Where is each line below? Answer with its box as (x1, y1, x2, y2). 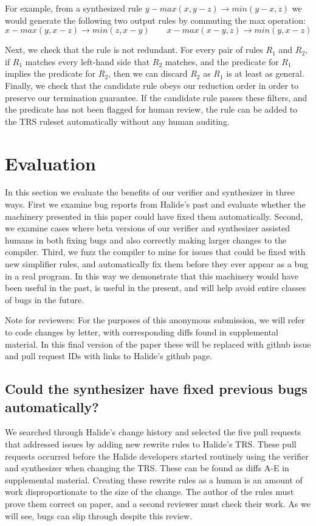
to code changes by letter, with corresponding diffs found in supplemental (5, 326, 279, 338)
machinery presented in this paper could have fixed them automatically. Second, (5, 209, 303, 222)
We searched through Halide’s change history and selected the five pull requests (5, 426, 301, 438)
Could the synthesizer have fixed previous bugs (5, 379, 307, 398)
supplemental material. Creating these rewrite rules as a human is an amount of (5, 473, 303, 486)
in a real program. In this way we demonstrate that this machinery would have (5, 269, 299, 282)
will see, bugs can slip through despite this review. (5, 509, 193, 522)
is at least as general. (226, 67, 304, 80)
